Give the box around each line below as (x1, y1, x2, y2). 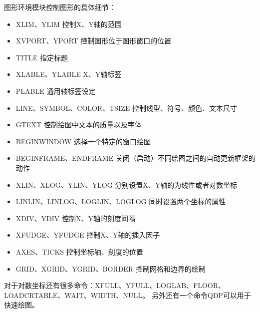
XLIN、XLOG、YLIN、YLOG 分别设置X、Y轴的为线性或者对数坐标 (15, 179, 238, 190)
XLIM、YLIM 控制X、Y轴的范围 (15, 18, 122, 29)
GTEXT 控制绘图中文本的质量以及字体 (15, 119, 142, 130)
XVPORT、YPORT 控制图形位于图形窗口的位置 (15, 35, 172, 46)
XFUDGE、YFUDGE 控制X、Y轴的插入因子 (15, 230, 160, 240)
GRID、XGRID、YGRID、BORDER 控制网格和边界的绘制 (15, 263, 206, 274)
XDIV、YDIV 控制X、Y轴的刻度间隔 (15, 213, 135, 223)
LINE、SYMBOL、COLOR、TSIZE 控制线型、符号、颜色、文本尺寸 (15, 102, 237, 113)
